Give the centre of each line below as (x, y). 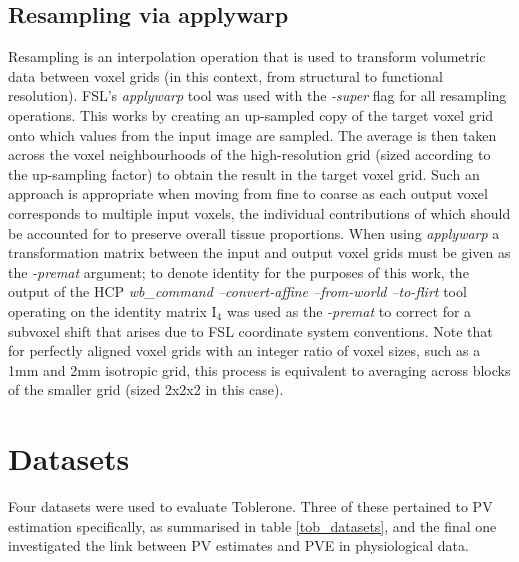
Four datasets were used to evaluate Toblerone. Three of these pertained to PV (250, 506)
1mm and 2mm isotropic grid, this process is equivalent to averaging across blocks (259, 369)
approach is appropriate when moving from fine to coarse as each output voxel (248, 193)
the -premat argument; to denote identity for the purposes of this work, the (238, 271)
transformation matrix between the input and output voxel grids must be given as (259, 252)
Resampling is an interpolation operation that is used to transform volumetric (247, 56)
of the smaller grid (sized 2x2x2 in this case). (146, 389)
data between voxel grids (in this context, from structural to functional (225, 75)
